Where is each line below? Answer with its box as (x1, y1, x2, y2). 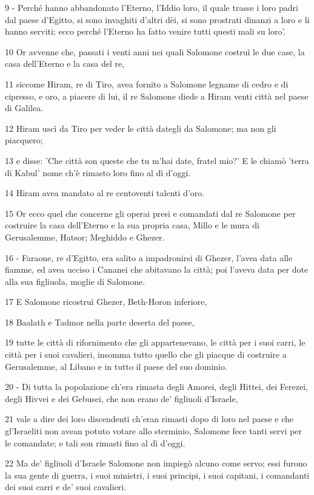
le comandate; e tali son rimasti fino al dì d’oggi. (5, 436, 185, 449)
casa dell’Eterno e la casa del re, (5, 57, 125, 70)
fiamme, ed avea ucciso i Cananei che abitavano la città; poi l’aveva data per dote (5, 263, 309, 276)
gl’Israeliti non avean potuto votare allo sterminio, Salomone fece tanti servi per (5, 425, 302, 437)
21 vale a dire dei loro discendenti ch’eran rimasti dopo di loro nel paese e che (5, 412, 293, 425)
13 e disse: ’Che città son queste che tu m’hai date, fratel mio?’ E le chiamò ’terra (5, 154, 309, 166)
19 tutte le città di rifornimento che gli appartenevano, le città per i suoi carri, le (5, 336, 306, 349)
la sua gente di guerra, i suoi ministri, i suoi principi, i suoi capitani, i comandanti (5, 468, 310, 481)
